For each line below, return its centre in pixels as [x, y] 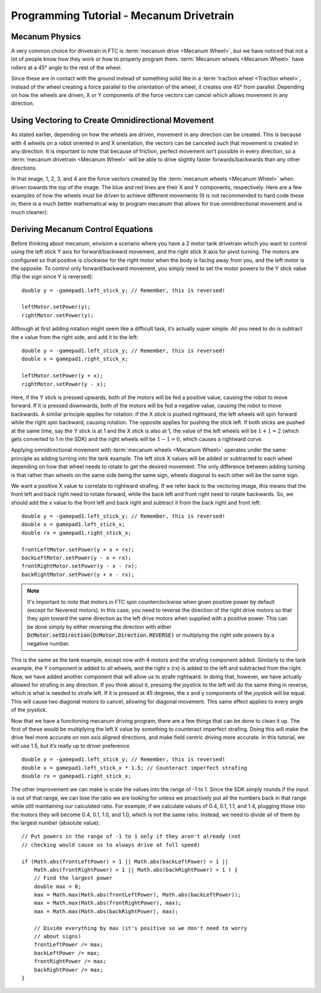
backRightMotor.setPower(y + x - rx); [78, 574]
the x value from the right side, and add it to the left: [75, 337]
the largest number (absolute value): [56, 823]
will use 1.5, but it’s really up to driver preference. [71, 745]
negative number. [48, 643]
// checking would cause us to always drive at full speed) [111, 845]
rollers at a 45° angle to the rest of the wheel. [66, 67]
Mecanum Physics [46, 37]
